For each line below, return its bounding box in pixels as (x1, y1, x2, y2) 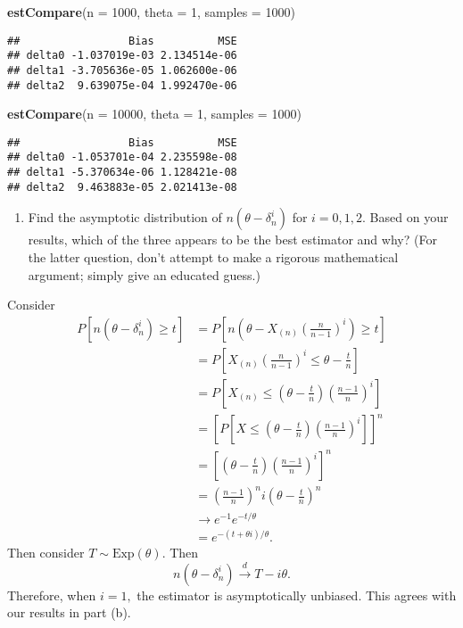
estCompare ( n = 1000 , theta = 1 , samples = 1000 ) (7, 3, 295, 21)
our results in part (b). (7, 603, 131, 622)
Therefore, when (7, 585, 96, 604)
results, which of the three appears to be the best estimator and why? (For (28, 230, 437, 249)
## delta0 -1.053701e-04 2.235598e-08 (7, 151, 237, 164)
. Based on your (362, 208, 449, 227)
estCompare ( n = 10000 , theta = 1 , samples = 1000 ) (7, 104, 302, 123)
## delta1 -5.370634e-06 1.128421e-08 (7, 166, 237, 179)
